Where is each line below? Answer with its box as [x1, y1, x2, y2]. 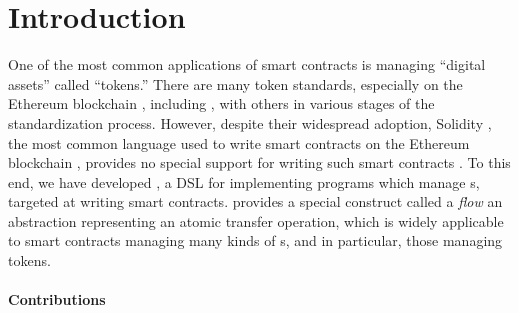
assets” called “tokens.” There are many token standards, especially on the [8, 73, 463, 94]
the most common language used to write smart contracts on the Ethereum [8, 132, 470, 153]
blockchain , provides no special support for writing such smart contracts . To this [8, 152, 511, 173]
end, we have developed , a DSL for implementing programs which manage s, [8, 171, 480, 192]
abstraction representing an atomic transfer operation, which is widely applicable [8, 210, 504, 231]
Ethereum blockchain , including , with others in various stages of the [8, 93, 435, 114]
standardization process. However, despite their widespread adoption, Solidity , [8, 112, 492, 133]
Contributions [8, 289, 106, 310]
